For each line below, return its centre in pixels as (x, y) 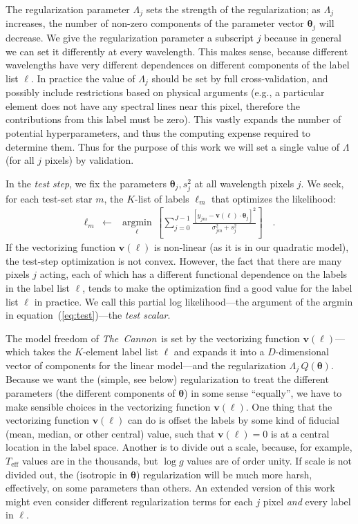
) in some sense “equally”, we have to (263, 393)
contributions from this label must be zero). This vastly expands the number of (173, 119)
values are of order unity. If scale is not (270, 460)
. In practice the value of (83, 78)
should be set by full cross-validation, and (240, 78)
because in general (303, 37)
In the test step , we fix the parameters (86, 183)
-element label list (120, 352)
